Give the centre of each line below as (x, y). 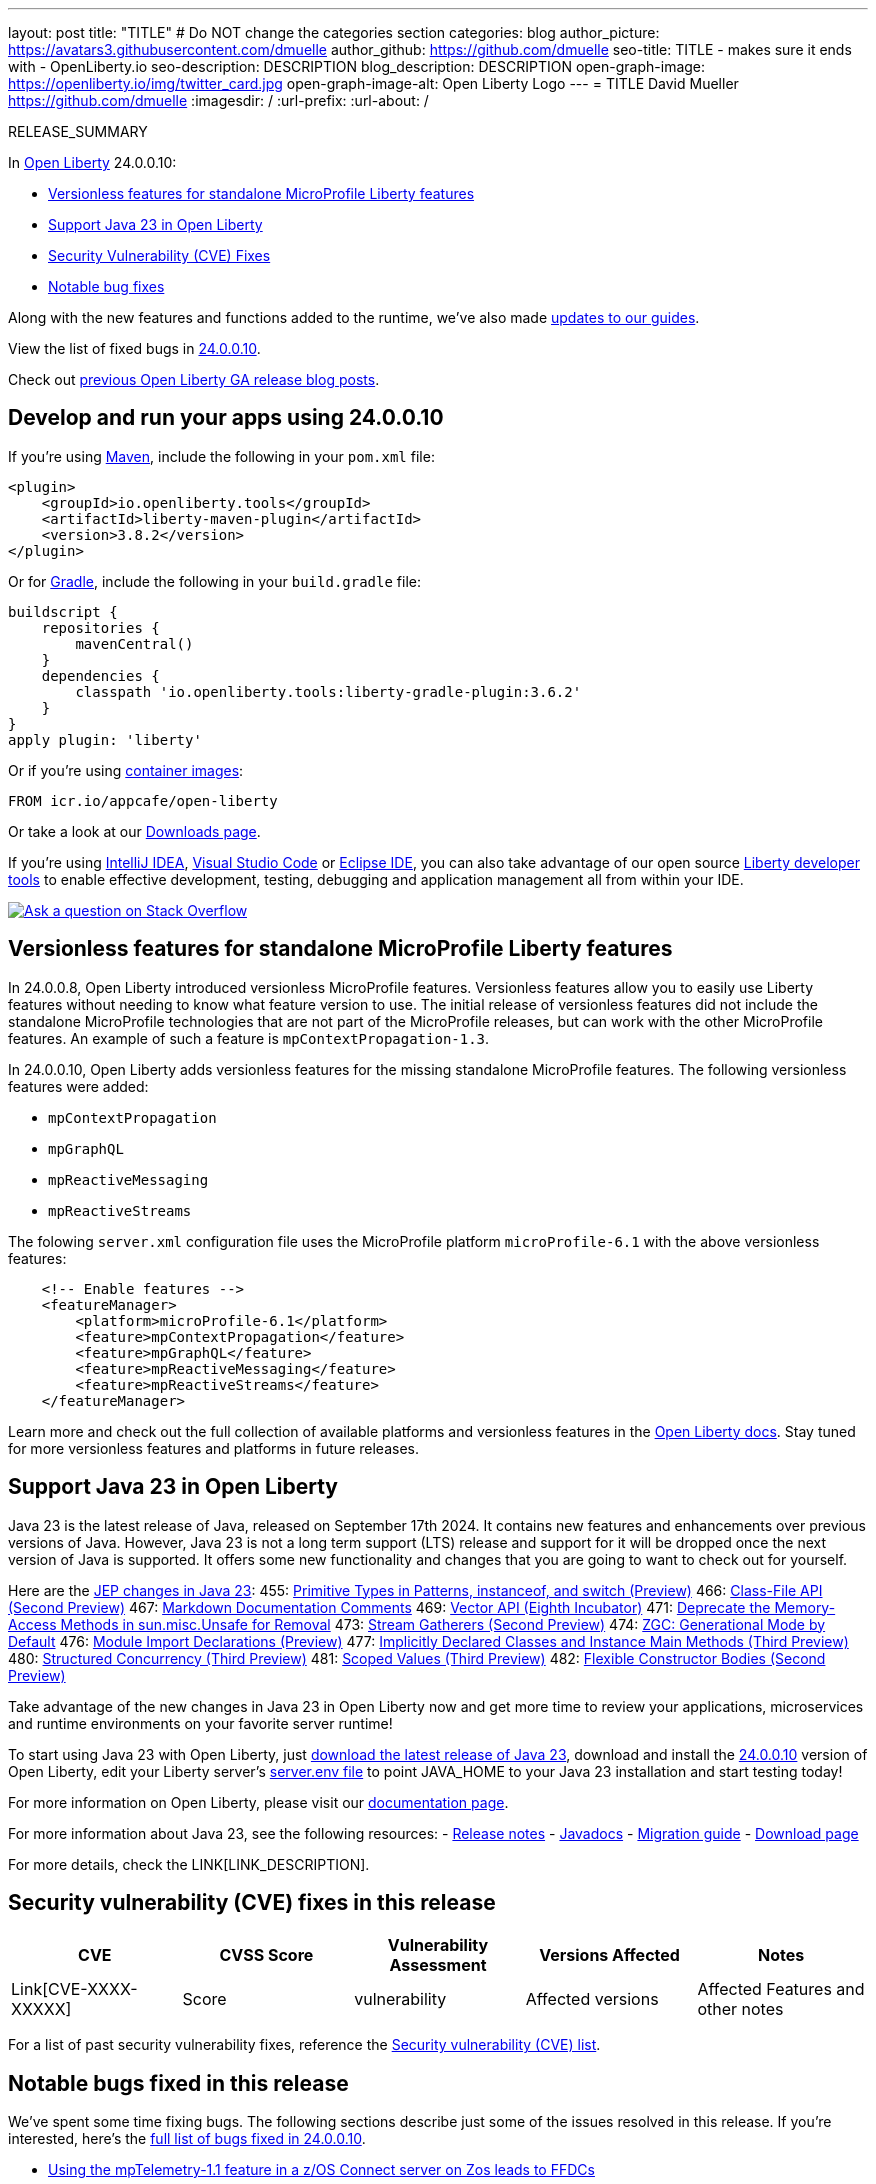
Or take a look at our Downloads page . (134, 831)
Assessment (438, 1965)
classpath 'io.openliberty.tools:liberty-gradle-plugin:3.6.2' (328, 691)
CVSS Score (266, 1955)
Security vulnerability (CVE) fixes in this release (252, 1902)
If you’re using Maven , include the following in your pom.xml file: (221, 456)
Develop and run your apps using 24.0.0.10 (226, 418)
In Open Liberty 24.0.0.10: (92, 162)
